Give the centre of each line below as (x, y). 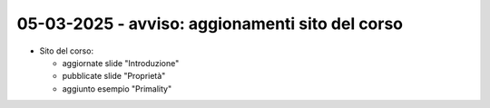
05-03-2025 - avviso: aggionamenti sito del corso (210, 24)
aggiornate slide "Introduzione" (121, 63)
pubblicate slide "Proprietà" (114, 76)
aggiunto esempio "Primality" (117, 88)
